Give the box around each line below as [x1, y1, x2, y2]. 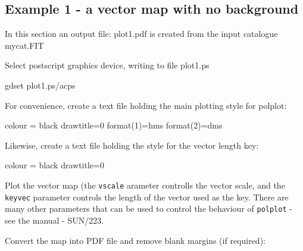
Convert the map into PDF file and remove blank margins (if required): [5, 234, 265, 246]
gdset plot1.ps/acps [5, 79, 76, 91]
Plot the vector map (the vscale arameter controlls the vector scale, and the [5, 178, 285, 191]
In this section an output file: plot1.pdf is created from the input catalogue [5, 27, 278, 40]
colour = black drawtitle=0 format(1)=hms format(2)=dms [5, 119, 223, 131]
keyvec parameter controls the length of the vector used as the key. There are [5, 190, 289, 203]
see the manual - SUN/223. [5, 214, 104, 226]
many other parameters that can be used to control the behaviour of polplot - [5, 202, 292, 215]
